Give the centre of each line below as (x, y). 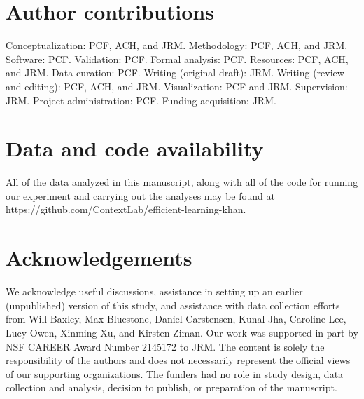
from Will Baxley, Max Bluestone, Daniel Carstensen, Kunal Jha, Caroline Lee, (176, 319)
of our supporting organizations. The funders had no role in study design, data (175, 373)
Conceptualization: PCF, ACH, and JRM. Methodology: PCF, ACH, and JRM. (177, 45)
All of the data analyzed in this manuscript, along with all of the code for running (182, 182)
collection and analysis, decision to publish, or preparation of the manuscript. (171, 387)
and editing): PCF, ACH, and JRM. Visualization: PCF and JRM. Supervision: (177, 86)
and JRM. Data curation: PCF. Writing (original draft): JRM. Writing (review (175, 73)
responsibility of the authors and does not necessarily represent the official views (178, 360)
